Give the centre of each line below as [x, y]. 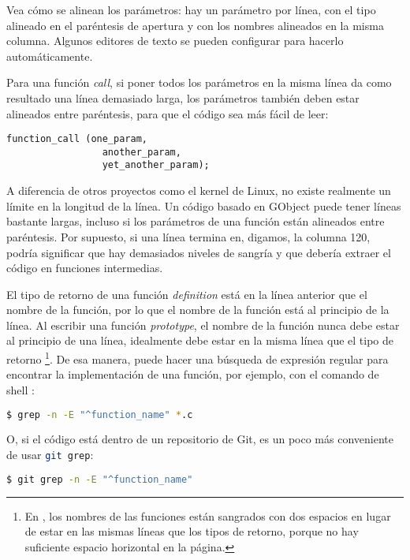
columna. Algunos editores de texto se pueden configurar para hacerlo [175, 41]
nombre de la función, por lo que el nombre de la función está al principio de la [198, 310]
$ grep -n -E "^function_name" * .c [100, 414]
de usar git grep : [50, 454]
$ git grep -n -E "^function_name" [100, 479]
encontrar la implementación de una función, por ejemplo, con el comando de [193, 374]
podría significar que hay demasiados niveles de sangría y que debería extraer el [199, 252]
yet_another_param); [156, 165]
